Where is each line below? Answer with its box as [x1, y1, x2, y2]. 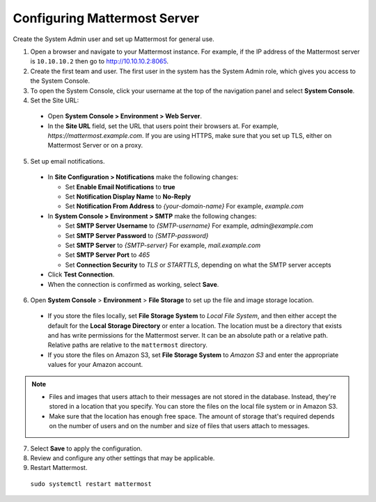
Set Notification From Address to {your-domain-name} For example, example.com [65, 202, 304, 210]
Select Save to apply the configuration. [30, 444, 143, 453]
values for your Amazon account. [47, 361, 143, 369]
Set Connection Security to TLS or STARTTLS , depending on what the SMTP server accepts [65, 260, 331, 269]
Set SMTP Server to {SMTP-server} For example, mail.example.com [65, 241, 261, 249]
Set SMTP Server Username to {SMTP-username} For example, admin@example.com [65, 221, 313, 230]
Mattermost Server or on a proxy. [47, 141, 143, 150]
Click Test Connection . [47, 270, 115, 279]
